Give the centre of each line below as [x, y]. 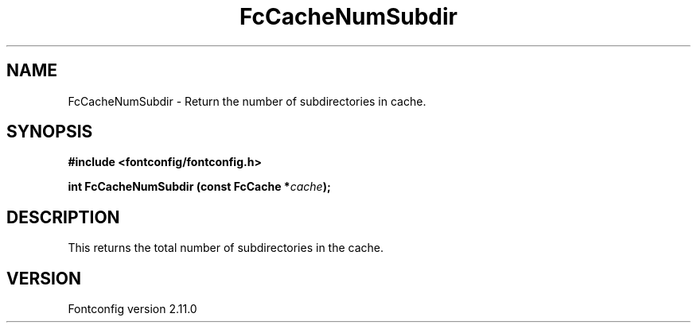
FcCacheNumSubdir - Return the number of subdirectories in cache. [247, 101]
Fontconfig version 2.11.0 [132, 309]
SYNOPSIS [50, 132]
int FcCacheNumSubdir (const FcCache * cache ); [199, 187]
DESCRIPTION [63, 217]
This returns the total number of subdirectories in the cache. [226, 248]
